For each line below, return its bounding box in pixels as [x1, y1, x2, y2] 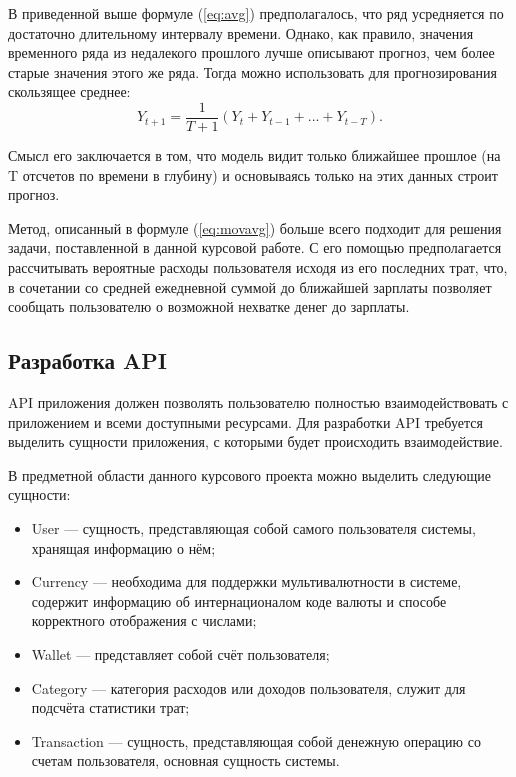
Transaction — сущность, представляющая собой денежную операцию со [31, 730, 481, 751]
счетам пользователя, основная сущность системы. [31, 750, 340, 771]
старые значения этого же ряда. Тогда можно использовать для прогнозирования [8, 61, 497, 82]
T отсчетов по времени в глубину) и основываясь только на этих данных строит [8, 164, 498, 185]
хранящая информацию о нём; [31, 537, 216, 558]
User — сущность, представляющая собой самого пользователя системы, [31, 517, 476, 538]
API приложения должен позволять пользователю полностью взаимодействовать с [8, 391, 509, 412]
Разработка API [8, 345, 167, 376]
